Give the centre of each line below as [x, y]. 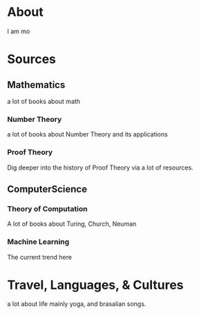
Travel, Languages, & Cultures [95, 285]
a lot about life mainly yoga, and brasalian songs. [77, 304]
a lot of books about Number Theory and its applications [87, 134]
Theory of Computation [47, 208]
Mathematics [36, 85]
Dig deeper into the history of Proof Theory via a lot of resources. [100, 168]
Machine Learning [38, 242]
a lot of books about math [44, 101]
